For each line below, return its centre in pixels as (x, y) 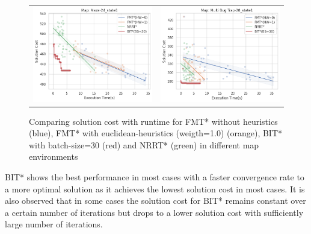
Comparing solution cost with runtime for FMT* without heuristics (153, 121)
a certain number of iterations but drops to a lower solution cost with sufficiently (154, 212)
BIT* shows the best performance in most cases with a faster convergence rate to (155, 177)
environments (54, 157)
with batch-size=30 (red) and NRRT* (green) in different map (144, 144)
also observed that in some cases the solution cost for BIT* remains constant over (155, 201)
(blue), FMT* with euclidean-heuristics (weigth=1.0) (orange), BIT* (156, 133)
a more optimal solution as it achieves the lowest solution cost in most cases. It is (155, 188)
